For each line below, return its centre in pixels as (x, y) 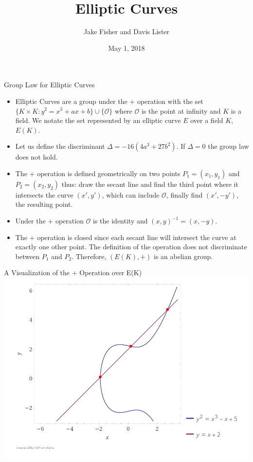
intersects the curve (44, 194)
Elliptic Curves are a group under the (71, 101)
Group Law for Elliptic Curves (49, 85)
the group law (228, 146)
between (27, 256)
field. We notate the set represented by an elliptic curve (98, 120)
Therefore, (91, 256)
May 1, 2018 (126, 48)
